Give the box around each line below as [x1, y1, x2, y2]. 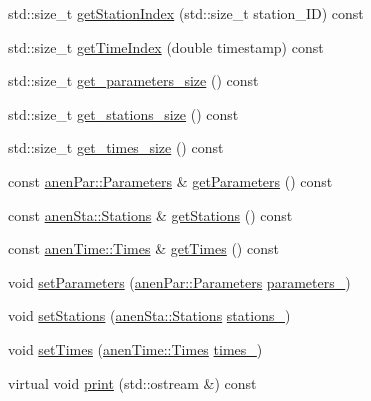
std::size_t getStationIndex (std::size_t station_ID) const [8, 3, 364, 23]
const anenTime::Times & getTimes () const [8, 238, 279, 259]
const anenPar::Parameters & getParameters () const [8, 170, 333, 191]
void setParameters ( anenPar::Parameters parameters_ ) [8, 271, 351, 292]
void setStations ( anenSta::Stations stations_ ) [8, 305, 291, 326]
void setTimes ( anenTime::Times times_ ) [8, 338, 263, 359]
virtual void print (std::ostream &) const [8, 372, 257, 393]
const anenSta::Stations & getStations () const [8, 204, 293, 225]
